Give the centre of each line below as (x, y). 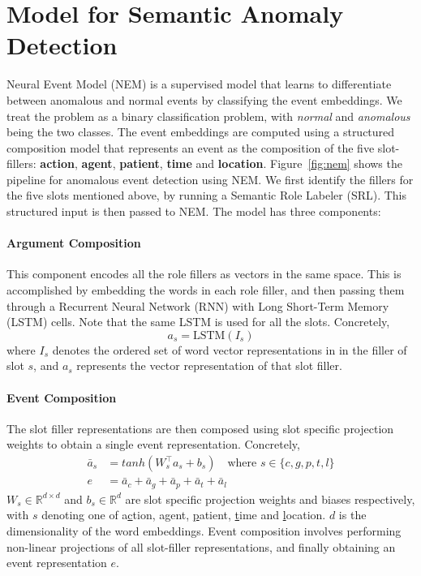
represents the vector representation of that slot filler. (209, 365)
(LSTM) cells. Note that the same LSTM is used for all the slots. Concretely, (198, 322)
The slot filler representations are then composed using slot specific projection (200, 428)
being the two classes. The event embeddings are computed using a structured (201, 132)
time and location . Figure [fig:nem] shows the (284, 163)
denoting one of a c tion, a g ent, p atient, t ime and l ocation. (184, 515)
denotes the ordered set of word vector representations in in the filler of (230, 349)
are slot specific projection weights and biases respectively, (270, 499)
